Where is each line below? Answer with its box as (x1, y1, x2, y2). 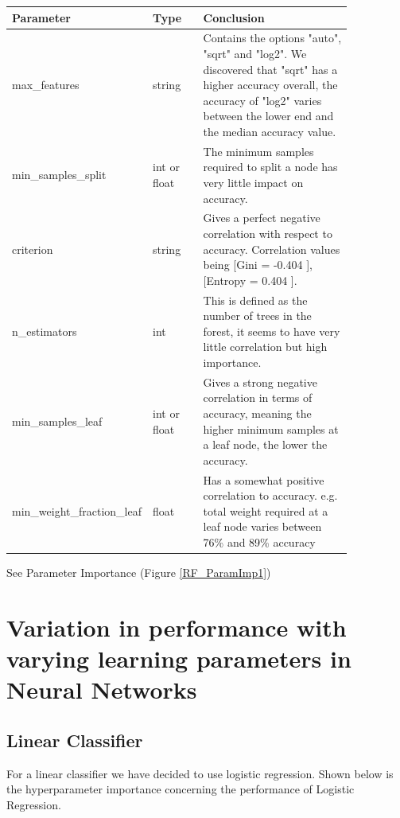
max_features (12, 76, 80, 93)
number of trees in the (203, 307, 312, 324)
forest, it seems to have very (203, 322, 340, 339)
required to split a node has (203, 158, 338, 175)
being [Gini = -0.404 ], (203, 256, 313, 273)
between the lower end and (203, 107, 334, 124)
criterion (12, 240, 53, 257)
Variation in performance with (6, 610, 347, 643)
